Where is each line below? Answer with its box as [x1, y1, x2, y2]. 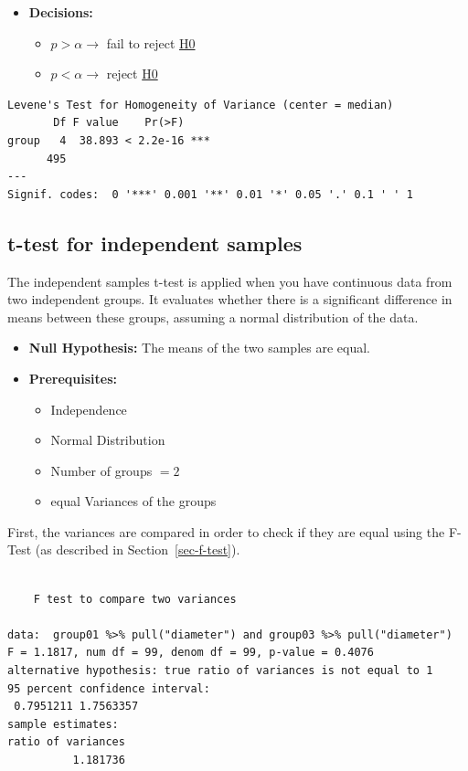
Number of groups [50, 460, 153, 480]
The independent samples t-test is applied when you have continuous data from [7, 271, 452, 290]
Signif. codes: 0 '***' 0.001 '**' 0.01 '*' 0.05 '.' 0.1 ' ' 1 [7, 187, 413, 201]
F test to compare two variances [33, 592, 237, 606]
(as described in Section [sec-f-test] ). [35, 540, 240, 559]
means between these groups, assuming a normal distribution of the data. [7, 307, 419, 326]
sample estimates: [7, 717, 119, 731]
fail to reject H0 [106, 33, 196, 52]
